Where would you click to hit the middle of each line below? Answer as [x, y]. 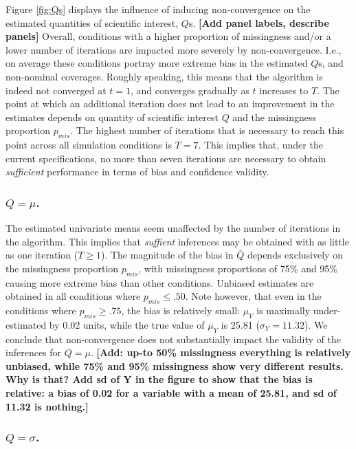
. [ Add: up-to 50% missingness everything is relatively [221, 352]
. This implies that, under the [260, 145]
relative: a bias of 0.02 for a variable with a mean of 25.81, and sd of [171, 393]
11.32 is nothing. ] [47, 406]
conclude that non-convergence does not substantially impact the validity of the [173, 339]
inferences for [34, 352]
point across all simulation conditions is [89, 145]
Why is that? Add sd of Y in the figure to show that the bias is [159, 379]
